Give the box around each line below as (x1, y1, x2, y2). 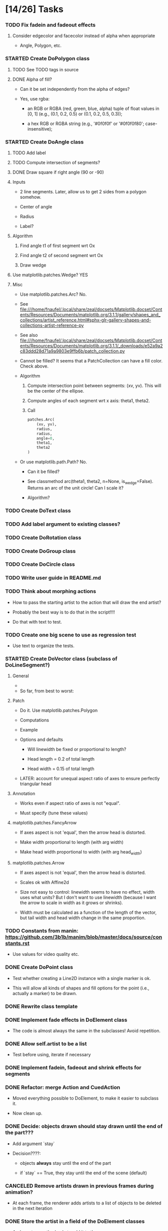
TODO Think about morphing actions (5, 588, 96, 595)
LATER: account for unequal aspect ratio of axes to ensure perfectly (19, 776, 160, 782)
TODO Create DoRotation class (5, 534, 81, 541)
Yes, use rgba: (19, 95, 50, 101)
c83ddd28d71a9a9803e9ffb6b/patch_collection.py (19, 348, 125, 354)
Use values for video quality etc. (12, 951, 79, 957)
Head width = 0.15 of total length (27, 766, 94, 772)
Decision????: (12, 1150, 41, 1156)
